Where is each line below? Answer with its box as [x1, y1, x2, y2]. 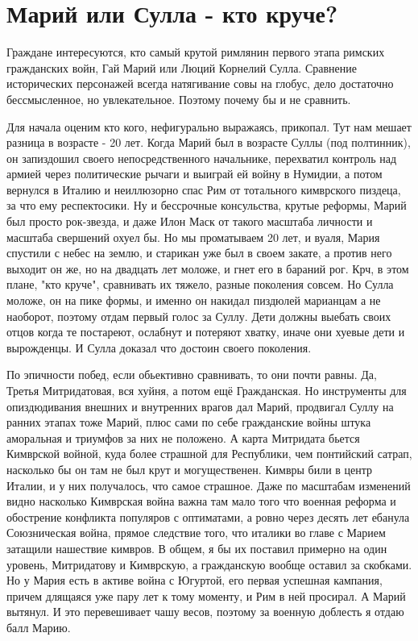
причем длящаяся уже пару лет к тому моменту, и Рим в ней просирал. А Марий [6, 587, 406, 604]
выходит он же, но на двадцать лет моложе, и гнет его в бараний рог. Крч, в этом [6, 260, 409, 277]
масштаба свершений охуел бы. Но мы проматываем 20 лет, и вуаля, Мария [6, 228, 380, 245]
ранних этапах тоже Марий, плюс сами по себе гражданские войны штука [6, 414, 371, 431]
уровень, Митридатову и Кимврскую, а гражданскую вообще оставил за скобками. [6, 556, 412, 572]
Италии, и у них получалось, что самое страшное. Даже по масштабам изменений [6, 477, 411, 493]
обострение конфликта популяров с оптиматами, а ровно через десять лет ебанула [6, 508, 410, 525]
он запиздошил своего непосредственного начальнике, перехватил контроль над [6, 149, 397, 166]
